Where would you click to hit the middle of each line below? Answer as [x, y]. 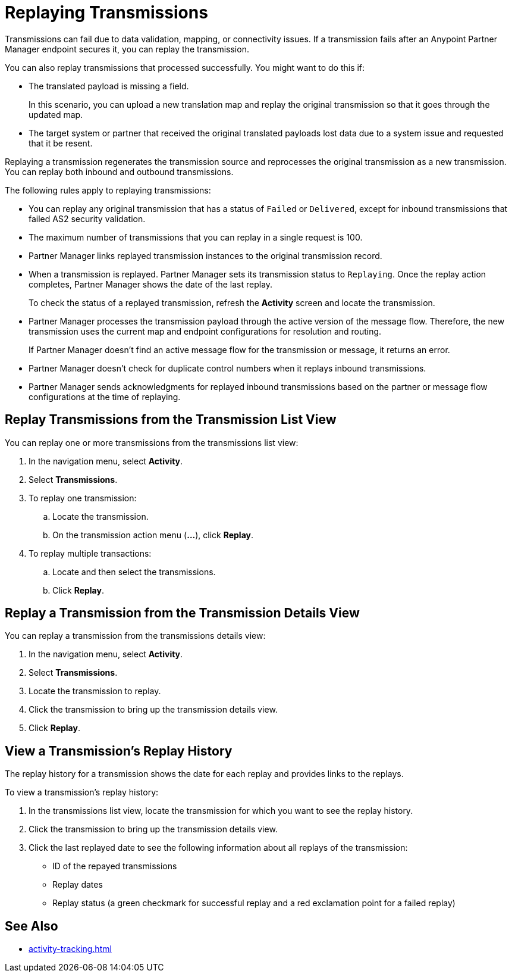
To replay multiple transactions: [90, 553]
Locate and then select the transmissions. [134, 572]
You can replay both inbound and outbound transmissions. [119, 171]
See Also [32, 926]
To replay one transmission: [83, 498]
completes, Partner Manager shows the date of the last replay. [151, 284]
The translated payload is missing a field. [109, 86]
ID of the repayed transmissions [115, 866]
